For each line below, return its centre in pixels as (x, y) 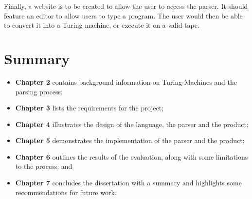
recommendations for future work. (66, 192)
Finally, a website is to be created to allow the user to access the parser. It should (126, 6)
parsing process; (39, 91)
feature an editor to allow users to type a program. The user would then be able (123, 15)
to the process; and (44, 166)
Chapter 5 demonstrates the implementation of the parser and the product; (130, 140)
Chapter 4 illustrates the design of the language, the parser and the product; (132, 124)
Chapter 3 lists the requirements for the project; (90, 108)
